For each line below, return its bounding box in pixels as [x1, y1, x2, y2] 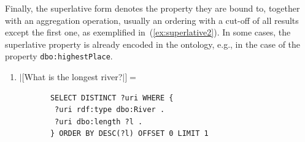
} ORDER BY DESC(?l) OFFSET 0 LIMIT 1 [50, 129, 209, 138]
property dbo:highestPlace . [5, 50, 113, 62]
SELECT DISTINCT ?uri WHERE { [50, 93, 174, 102]
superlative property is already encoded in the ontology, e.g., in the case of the [5, 37, 301, 50]
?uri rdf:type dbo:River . [55, 105, 165, 114]
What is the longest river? [24, 70, 123, 83]
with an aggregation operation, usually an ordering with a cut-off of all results [5, 13, 299, 26]
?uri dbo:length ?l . [55, 117, 143, 126]
